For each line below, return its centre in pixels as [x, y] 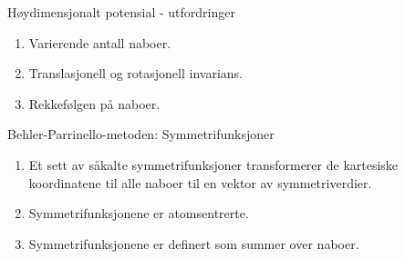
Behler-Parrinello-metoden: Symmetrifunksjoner [141, 134]
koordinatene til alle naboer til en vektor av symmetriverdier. [200, 182]
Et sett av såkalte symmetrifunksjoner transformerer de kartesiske [213, 164]
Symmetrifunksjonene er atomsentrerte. [139, 213]
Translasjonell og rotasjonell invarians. [135, 73]
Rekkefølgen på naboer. [94, 103]
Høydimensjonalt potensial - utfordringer [121, 12]
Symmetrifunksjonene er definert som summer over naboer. [194, 243]
